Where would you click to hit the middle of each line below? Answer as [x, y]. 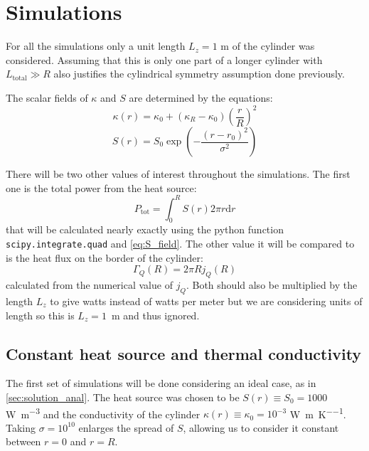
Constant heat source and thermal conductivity [184, 353]
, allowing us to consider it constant [261, 427]
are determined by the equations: [201, 97]
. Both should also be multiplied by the [272, 285]
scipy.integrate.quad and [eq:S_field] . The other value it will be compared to [180, 244]
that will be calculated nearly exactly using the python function [145, 229]
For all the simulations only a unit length [96, 46]
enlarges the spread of [126, 427]
